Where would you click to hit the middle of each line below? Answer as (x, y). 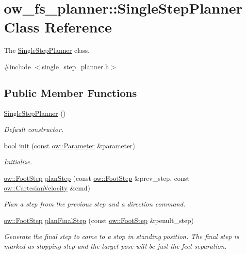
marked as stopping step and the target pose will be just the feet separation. (115, 246)
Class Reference (58, 27)
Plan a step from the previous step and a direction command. (95, 204)
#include (17, 66)
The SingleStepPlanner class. (47, 50)
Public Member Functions (70, 92)
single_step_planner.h (75, 66)
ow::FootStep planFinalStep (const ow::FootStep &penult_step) (99, 220)
